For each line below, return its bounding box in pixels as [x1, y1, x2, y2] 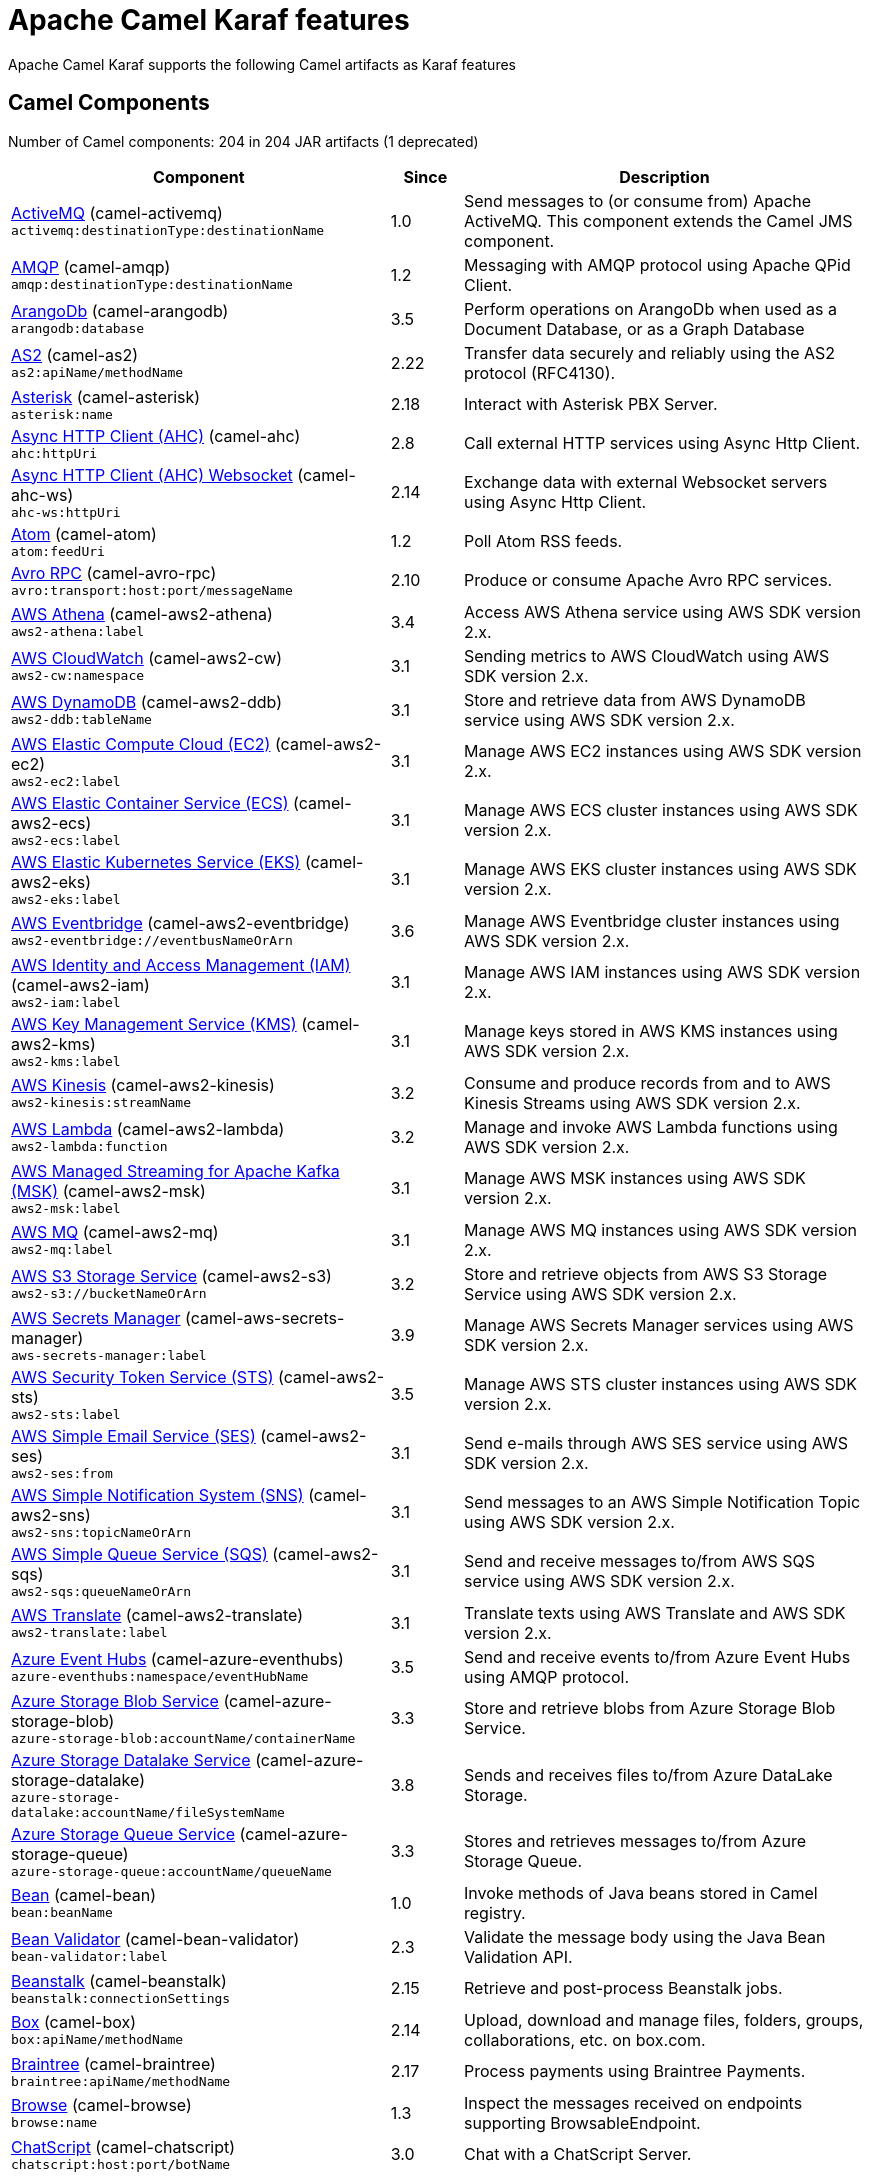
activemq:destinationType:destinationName [11, 223, 325, 239]
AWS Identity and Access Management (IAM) [11, 954, 351, 975]
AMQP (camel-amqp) [11, 257, 171, 278]
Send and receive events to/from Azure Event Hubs [464, 1646, 851, 1667]
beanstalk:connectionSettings [11, 1990, 231, 2006]
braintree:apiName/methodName [11, 2073, 231, 2089]
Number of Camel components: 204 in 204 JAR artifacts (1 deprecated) [8, 132, 479, 150]
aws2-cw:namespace [11, 668, 145, 684]
